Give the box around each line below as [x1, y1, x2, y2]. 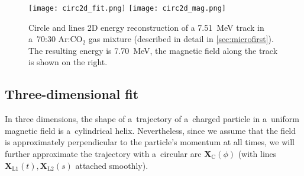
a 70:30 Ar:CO [28, 33, 83, 45]
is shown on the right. [28, 56, 108, 68]
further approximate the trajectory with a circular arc [5, 148, 202, 160]
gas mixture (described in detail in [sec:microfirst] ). [88, 33, 274, 45]
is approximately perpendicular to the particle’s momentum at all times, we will [5, 136, 295, 148]
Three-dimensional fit [5, 85, 139, 103]
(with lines [238, 148, 277, 160]
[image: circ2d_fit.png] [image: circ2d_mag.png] [28, 4, 226, 12]
